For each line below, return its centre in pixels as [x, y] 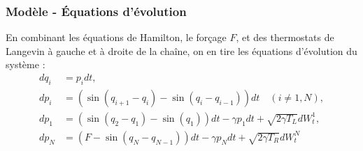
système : [26, 64]
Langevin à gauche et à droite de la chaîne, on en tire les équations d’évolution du [181, 50]
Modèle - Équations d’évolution [96, 11]
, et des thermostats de [285, 37]
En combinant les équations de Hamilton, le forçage [116, 37]
